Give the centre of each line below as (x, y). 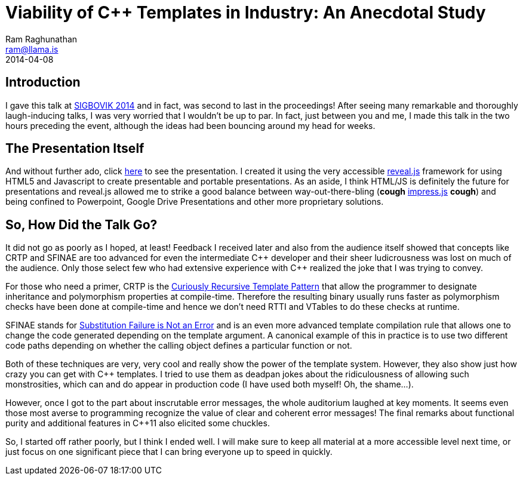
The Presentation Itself (75, 149)
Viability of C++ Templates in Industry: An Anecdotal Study (246, 13)
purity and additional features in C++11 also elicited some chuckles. (138, 423)
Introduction (43, 82)
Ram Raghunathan (41, 39)
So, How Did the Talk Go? (81, 224)
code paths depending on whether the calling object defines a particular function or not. (179, 346)
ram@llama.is (32, 49)
